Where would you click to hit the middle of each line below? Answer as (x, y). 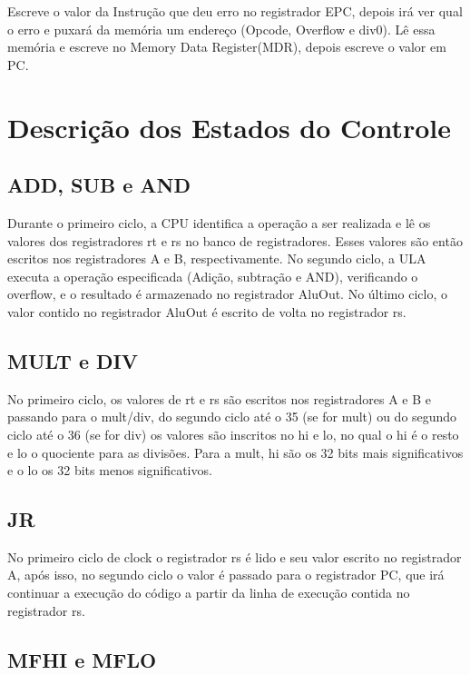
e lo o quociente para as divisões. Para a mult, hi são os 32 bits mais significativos (235, 452)
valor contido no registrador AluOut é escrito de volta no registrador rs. (207, 311)
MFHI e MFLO (82, 659)
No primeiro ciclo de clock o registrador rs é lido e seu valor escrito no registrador (235, 556)
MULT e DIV (73, 360)
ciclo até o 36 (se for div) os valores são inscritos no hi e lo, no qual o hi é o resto (233, 434)
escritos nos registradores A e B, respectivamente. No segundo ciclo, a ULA (217, 258)
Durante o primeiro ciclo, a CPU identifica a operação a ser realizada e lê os (219, 222)
